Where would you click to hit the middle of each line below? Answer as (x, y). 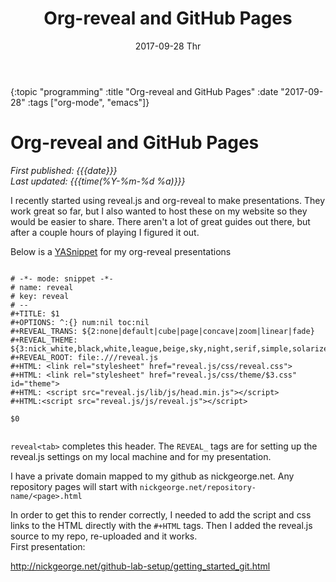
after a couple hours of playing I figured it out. (105, 232)
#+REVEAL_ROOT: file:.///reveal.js (84, 357)
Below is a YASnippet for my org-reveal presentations (121, 251)
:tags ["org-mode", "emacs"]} (88, 102)
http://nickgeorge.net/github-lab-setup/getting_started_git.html (140, 566)
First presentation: (48, 546)
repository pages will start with (74, 486)
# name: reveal (42, 287)
